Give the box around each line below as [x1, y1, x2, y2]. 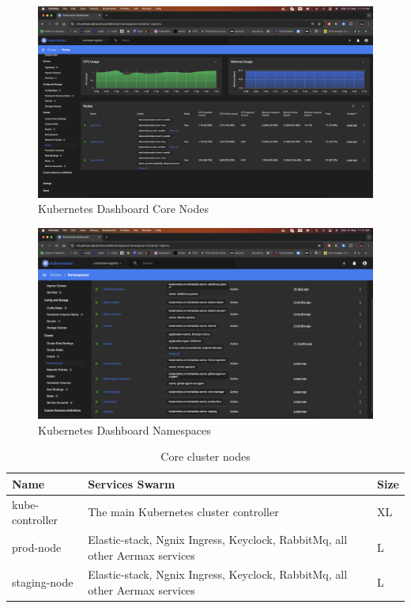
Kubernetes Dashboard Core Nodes [38, 200, 209, 217]
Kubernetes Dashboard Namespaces [38, 421, 211, 438]
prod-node [12, 538, 62, 555]
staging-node [12, 574, 74, 591]
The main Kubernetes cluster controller [88, 503, 279, 520]
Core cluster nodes [160, 448, 251, 465]
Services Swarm [88, 475, 175, 492]
